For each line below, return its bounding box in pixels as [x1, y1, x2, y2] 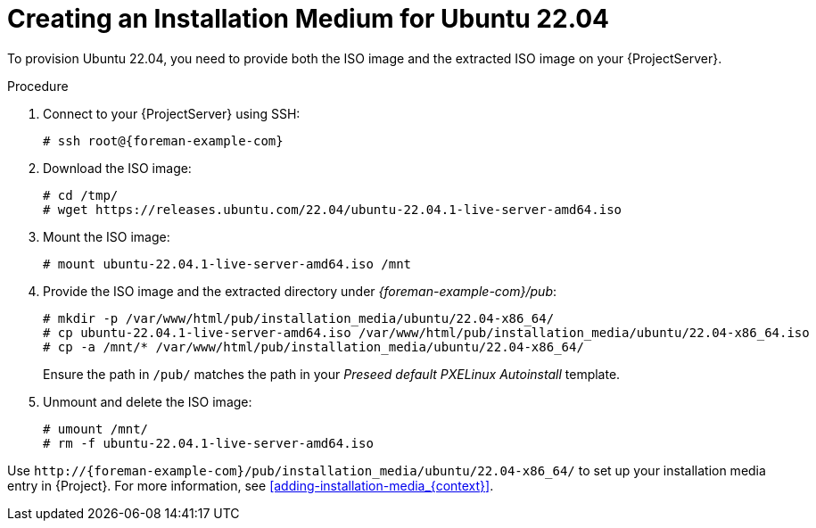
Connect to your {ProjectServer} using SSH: [43, 105, 301, 121]
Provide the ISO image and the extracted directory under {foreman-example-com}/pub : [43, 283, 557, 299]
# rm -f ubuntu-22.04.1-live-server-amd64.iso [43, 435, 374, 450]
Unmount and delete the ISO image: [43, 393, 252, 409]
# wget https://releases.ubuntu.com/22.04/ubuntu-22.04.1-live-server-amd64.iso [43, 202, 622, 217]
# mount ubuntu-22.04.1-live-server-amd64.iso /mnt [43, 256, 412, 271]
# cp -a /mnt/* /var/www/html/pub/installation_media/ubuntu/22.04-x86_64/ [43, 339, 584, 354]
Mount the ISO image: [43, 228, 170, 244]
